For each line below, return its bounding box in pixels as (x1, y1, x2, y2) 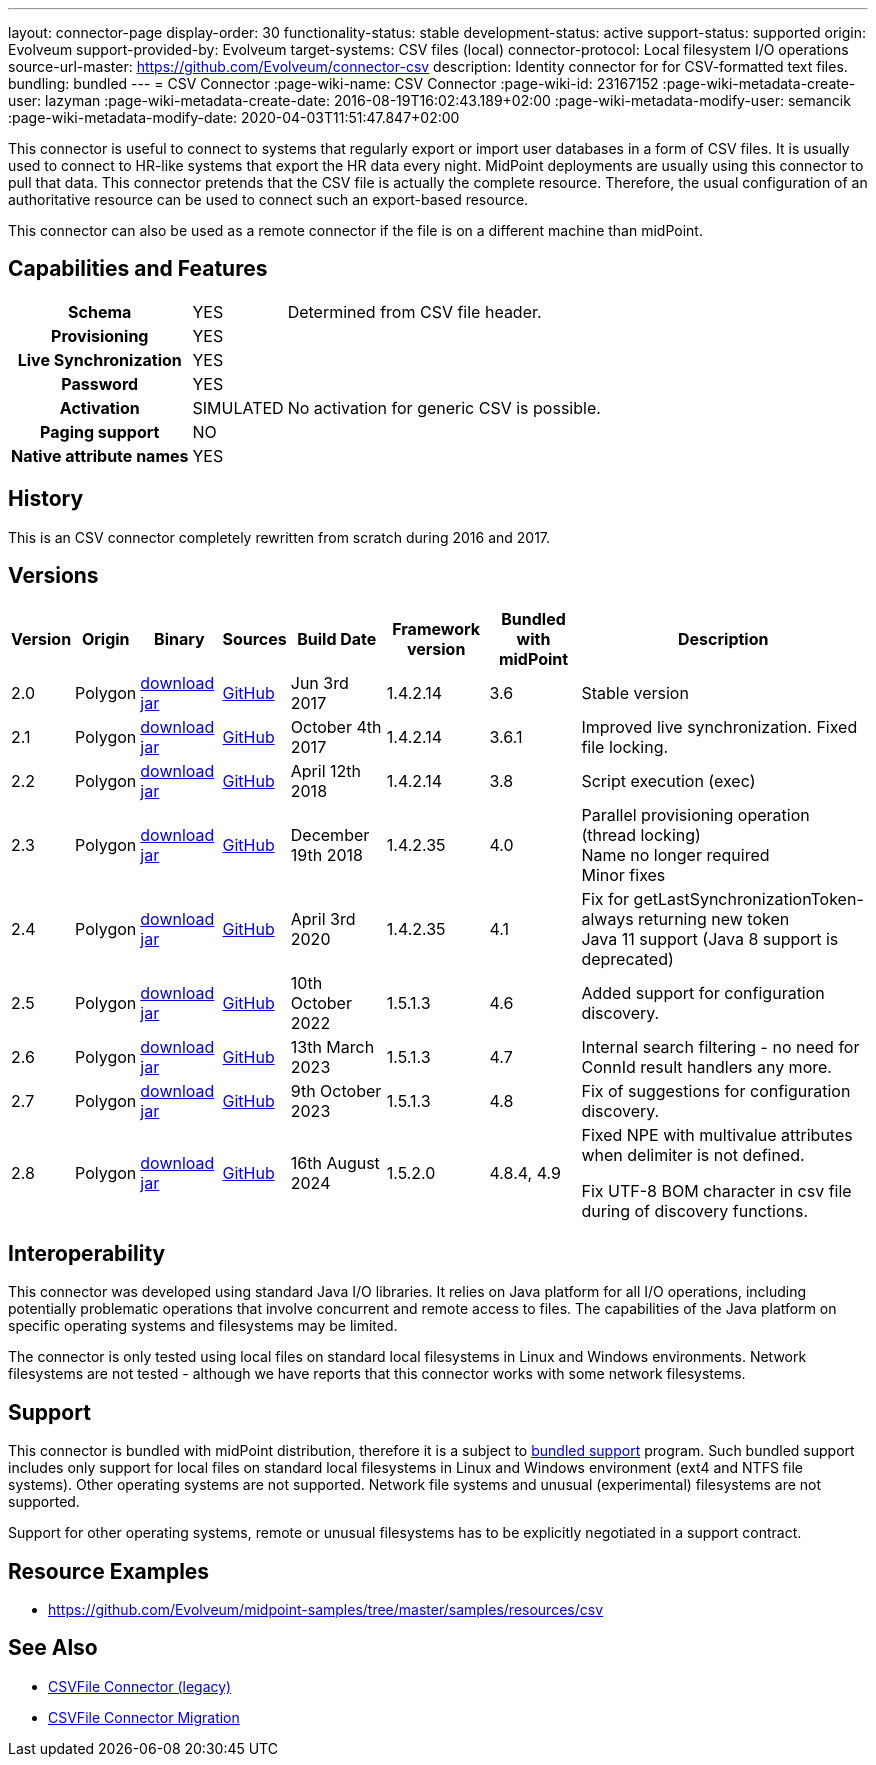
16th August (290, 1152, 380, 1173)
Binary (154, 628, 205, 649)
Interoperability (8, 1240, 166, 1266)
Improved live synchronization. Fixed (581, 716, 858, 737)
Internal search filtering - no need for (581, 1036, 860, 1057)
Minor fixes (581, 864, 666, 885)
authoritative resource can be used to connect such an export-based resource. (8, 191, 529, 208)
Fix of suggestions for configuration (581, 1080, 851, 1101)
